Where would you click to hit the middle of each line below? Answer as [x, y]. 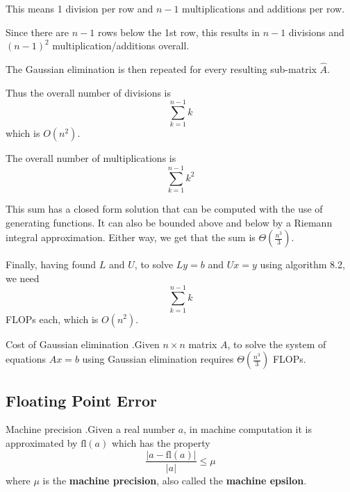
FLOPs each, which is [52, 319]
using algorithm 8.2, [302, 264]
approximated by [42, 442]
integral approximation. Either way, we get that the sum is [131, 237]
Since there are [37, 32]
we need [23, 278]
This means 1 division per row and [80, 8]
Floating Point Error [81, 400]
